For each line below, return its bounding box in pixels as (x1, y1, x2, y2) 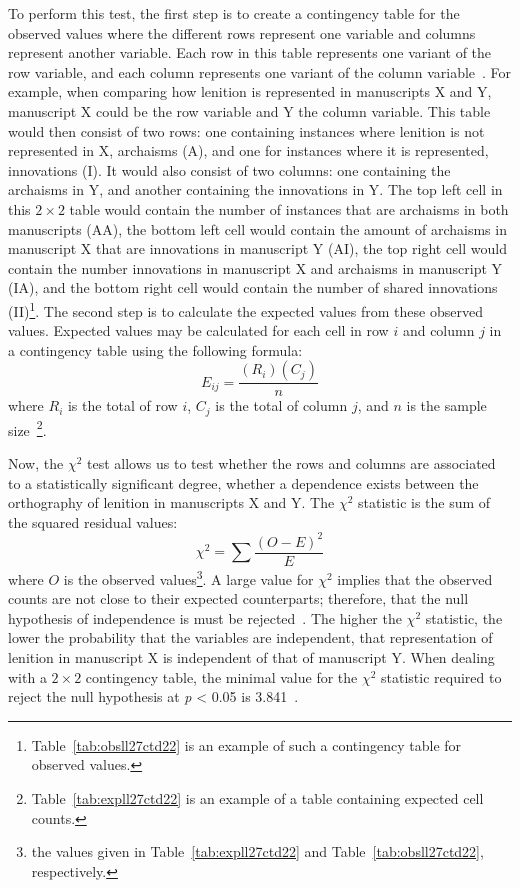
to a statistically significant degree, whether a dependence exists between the (8, 472, 479, 493)
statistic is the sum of (357, 492, 491, 513)
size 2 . (8, 416, 47, 440)
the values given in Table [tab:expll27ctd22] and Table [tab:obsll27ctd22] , (31, 841, 484, 862)
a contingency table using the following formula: (8, 339, 303, 360)
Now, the (8, 453, 64, 474)
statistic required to (381, 666, 502, 687)
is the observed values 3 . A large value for (63, 566, 314, 589)
